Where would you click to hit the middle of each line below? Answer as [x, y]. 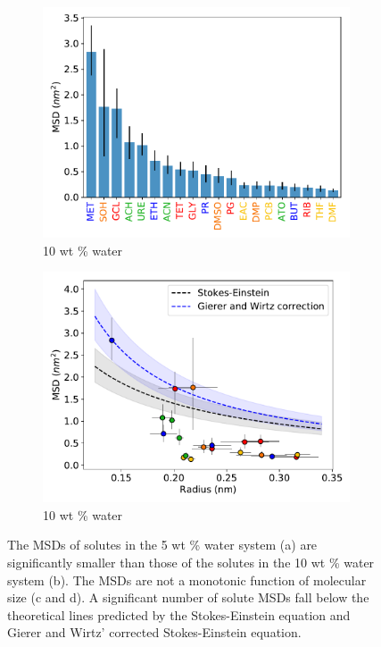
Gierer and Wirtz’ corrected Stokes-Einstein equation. [154, 632]
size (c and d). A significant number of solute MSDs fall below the [188, 597]
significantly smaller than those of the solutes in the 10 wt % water [191, 562]
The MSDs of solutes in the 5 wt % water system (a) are [162, 545]
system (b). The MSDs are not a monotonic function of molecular [187, 580]
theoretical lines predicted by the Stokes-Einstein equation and [179, 614]
